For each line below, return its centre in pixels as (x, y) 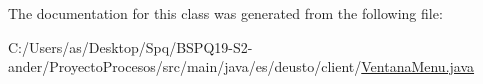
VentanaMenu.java (418, 66)
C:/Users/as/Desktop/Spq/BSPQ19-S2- (130, 46)
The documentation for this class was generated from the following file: (225, 13)
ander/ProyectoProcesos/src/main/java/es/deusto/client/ (185, 66)
